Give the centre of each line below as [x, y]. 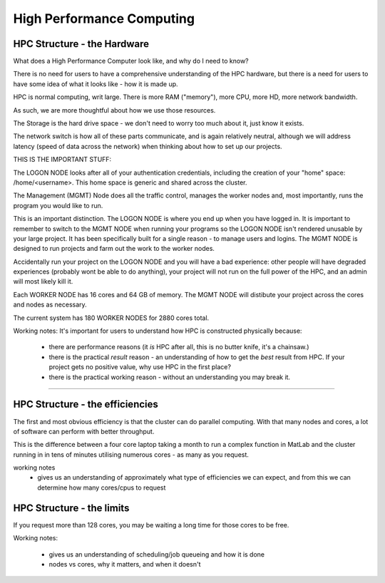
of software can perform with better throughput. [84, 431]
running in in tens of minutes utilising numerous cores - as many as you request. [131, 454]
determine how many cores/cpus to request [102, 487]
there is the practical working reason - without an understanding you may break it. [170, 377]
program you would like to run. [58, 205]
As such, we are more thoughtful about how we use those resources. [114, 110]
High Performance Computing [104, 19]
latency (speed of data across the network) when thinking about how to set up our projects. [148, 146]
